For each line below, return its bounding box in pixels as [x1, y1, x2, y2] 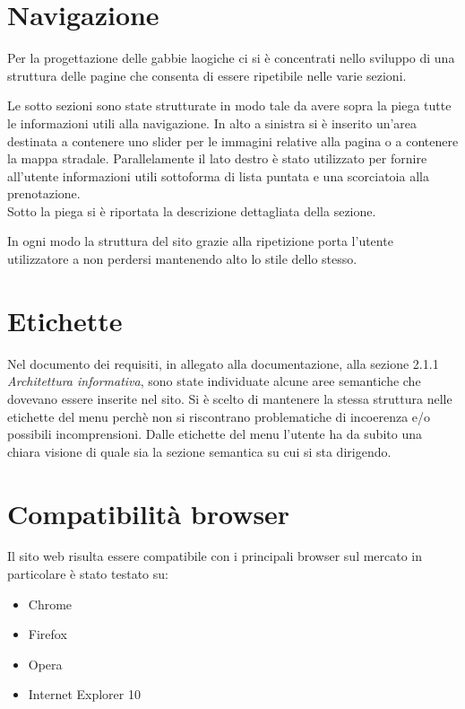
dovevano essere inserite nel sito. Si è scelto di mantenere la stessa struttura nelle [7, 389, 452, 407]
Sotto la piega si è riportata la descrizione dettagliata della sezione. [7, 201, 376, 220]
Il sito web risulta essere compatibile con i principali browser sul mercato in [7, 547, 423, 565]
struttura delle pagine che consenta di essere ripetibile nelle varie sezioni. [7, 66, 407, 84]
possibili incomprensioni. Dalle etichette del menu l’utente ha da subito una [7, 425, 422, 443]
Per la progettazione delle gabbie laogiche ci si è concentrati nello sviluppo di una [7, 48, 455, 67]
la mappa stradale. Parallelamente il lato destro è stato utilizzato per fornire [7, 149, 427, 168]
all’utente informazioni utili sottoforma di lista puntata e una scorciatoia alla [7, 166, 429, 185]
